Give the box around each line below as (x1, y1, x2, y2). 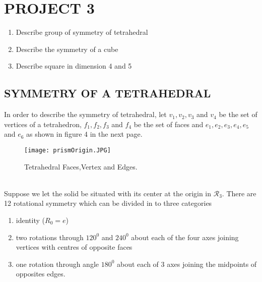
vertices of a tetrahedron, (4, 119, 82, 129)
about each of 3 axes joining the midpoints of (117, 258, 257, 269)
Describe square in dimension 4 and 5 (16, 61, 132, 71)
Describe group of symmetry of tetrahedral (16, 27, 148, 37)
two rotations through (16, 232, 84, 242)
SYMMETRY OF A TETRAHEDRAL (4, 85, 211, 101)
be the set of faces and (134, 119, 204, 129)
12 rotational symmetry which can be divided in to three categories (4, 198, 212, 208)
